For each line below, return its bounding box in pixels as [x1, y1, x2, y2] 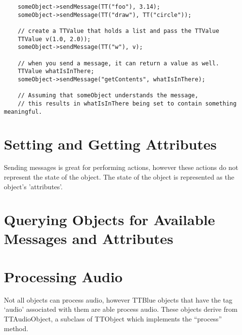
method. [4, 323, 29, 333]
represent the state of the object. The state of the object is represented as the [4, 171, 234, 182]
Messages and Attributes [4, 228, 174, 248]
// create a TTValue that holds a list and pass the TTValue [17, 27, 219, 34]
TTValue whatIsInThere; [17, 68, 95, 75]
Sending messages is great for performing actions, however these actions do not [4, 162, 239, 172]
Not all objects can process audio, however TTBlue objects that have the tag [4, 294, 233, 305]
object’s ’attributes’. [4, 181, 63, 191]
